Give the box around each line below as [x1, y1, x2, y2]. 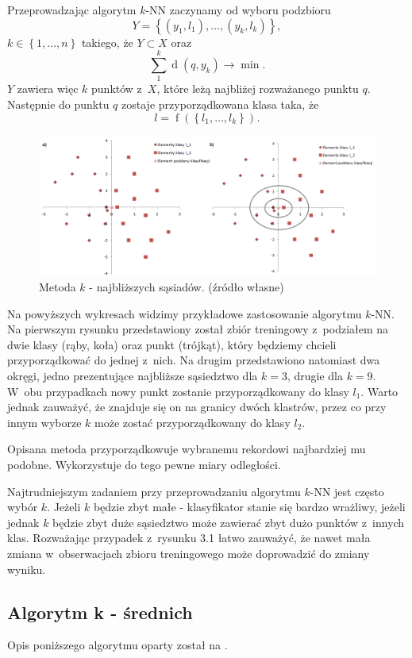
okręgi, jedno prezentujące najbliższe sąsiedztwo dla [7, 367, 258, 384]
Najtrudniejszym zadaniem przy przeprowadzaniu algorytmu [7, 483, 301, 499]
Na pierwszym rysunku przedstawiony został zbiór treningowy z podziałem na [7, 321, 389, 337]
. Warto [360, 383, 399, 399]
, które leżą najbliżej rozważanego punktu [156, 80, 359, 97]
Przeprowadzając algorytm [7, 2, 137, 17]
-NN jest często [310, 483, 384, 499]
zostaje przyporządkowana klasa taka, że [121, 95, 319, 112]
